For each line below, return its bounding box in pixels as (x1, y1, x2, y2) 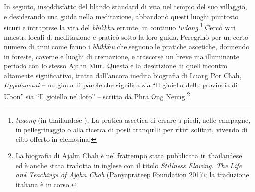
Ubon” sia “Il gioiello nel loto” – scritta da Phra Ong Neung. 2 (4, 90, 190, 101)
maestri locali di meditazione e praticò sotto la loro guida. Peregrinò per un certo (4, 32, 249, 42)
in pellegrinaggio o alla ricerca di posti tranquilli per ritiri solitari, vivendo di (15, 124, 248, 134)
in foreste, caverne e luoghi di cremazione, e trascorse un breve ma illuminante (4, 51, 239, 61)
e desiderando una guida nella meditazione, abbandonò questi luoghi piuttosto (4, 11, 239, 21)
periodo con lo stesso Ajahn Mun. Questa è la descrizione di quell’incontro (4, 61, 228, 71)
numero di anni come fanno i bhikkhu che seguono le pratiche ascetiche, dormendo (4, 42, 250, 52)
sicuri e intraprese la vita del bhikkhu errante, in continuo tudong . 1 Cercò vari (4, 21, 236, 32)
